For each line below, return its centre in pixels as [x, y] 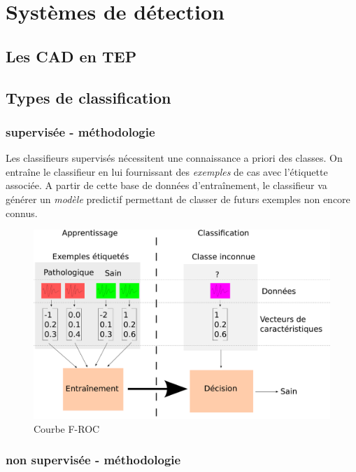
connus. [22, 213]
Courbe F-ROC [67, 428]
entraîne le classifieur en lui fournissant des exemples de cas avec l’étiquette [167, 171]
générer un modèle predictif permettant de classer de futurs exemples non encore [178, 199]
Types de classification [88, 97]
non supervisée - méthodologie [93, 460]
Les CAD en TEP [71, 56]
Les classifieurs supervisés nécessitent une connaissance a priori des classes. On [174, 158]
